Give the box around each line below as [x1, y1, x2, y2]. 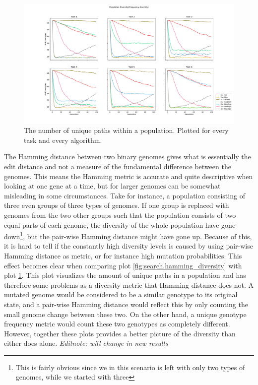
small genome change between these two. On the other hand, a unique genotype [4, 309, 247, 319]
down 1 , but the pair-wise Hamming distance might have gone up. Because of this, [4, 230, 252, 241]
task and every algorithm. [24, 134, 102, 145]
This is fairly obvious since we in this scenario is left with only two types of [15, 362, 245, 372]
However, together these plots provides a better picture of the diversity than [4, 328, 236, 338]
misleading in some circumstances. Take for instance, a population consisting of [4, 190, 245, 200]
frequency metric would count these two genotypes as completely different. [4, 319, 230, 329]
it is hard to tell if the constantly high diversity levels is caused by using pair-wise [4, 241, 253, 251]
